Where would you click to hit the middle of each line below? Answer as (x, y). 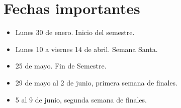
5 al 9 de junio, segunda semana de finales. (81, 99)
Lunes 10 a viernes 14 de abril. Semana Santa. (86, 49)
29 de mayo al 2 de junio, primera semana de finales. (97, 82)
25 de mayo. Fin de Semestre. (61, 66)
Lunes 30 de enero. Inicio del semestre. (75, 32)
